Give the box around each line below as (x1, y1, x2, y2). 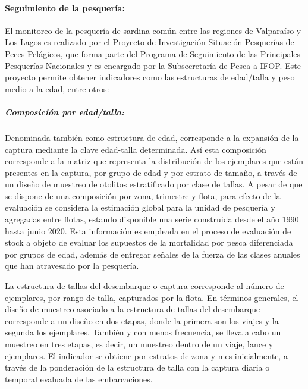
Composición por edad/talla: (5, 105, 124, 118)
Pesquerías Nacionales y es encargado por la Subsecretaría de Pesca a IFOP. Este (5, 59, 301, 71)
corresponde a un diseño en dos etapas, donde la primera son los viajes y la (5, 314, 279, 327)
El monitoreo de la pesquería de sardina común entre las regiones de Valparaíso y (5, 24, 301, 36)
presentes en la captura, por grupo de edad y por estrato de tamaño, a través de (5, 166, 297, 178)
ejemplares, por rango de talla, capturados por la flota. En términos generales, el (5, 291, 298, 303)
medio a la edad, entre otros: (5, 82, 109, 95)
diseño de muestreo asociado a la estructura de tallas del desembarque (5, 303, 260, 315)
